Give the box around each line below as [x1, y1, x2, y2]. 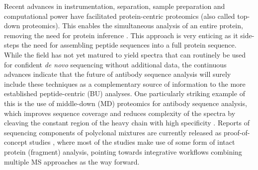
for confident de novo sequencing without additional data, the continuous [4, 59, 227, 69]
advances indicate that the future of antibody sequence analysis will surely [4, 69, 231, 79]
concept [4, 137, 27, 147]
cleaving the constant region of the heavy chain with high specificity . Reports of [4, 117, 250, 128]
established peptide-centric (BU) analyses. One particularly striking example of [4, 88, 245, 99]
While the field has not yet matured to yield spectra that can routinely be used [4, 49, 246, 59]
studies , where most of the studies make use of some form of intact [29, 137, 235, 147]
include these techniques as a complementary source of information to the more [4, 78, 246, 89]
